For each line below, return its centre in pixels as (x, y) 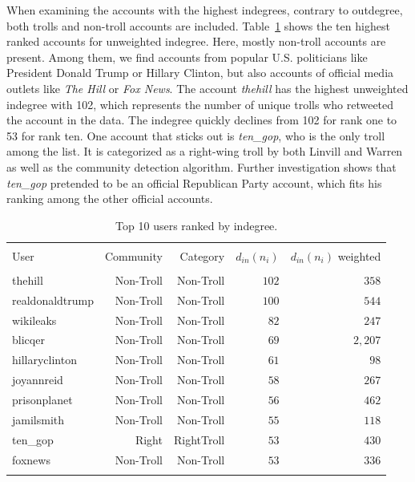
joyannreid (38, 380)
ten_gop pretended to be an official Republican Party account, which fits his (194, 182)
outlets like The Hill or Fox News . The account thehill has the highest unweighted (207, 88)
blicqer (28, 340)
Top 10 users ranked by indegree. (197, 225)
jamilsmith (38, 419)
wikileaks (34, 320)
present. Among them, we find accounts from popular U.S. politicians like (187, 57)
